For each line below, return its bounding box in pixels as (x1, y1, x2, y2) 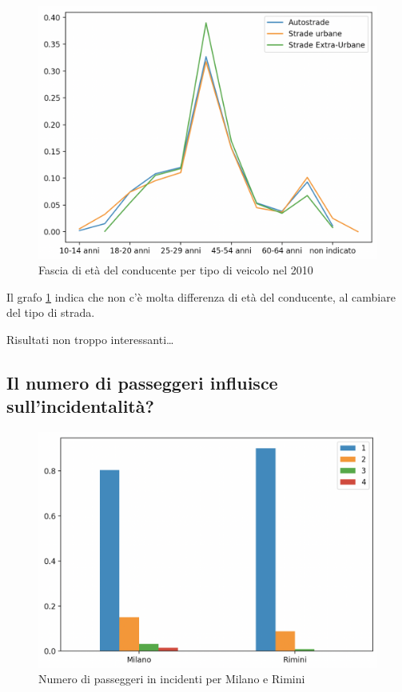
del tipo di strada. (6, 304, 95, 321)
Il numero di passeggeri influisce (6, 370, 278, 394)
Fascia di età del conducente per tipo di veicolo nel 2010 (38, 262, 313, 278)
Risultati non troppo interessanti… (6, 330, 174, 347)
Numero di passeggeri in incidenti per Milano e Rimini (38, 670, 305, 687)
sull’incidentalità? (6, 394, 154, 418)
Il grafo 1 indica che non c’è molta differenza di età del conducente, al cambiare (6, 288, 396, 305)
